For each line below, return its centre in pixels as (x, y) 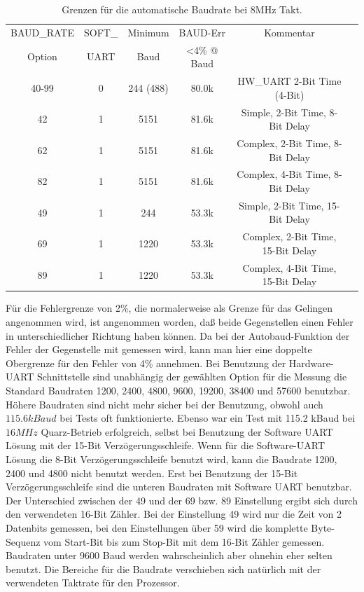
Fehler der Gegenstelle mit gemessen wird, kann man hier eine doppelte (159, 349)
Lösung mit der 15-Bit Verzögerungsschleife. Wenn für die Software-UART (166, 445)
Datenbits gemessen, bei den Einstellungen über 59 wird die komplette (157, 527)
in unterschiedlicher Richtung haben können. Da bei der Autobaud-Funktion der (178, 335)
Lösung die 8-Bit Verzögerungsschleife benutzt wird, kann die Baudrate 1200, (171, 459)
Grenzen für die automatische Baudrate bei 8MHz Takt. (182, 9)
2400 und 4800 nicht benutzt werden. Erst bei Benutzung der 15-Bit (152, 473)
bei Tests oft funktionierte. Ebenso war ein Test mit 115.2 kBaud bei (208, 418)
